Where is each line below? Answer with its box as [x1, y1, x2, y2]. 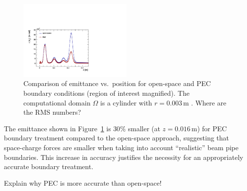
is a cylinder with [100, 97, 152, 107]
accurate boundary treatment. [4, 161, 94, 172]
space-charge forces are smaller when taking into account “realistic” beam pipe [4, 142, 239, 152]
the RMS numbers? [23, 107, 81, 117]
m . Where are [183, 97, 227, 107]
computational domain [23, 97, 91, 107]
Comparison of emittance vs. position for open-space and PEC [23, 78, 211, 88]
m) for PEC [191, 123, 227, 133]
